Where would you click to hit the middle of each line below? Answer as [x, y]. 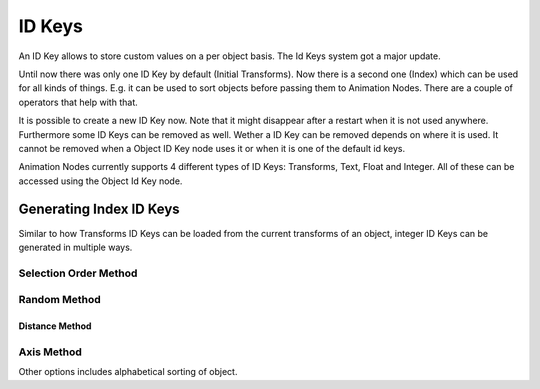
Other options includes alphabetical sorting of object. [128, 372]
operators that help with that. [78, 102]
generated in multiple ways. [75, 247]
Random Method [60, 300]
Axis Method [50, 352]
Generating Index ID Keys [99, 209]
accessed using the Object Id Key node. [100, 181]
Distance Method [55, 326]
